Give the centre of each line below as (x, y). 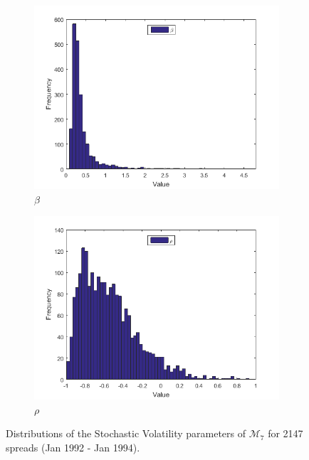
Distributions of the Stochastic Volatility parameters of (126, 433)
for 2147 (286, 433)
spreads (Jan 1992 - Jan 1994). (73, 447)
